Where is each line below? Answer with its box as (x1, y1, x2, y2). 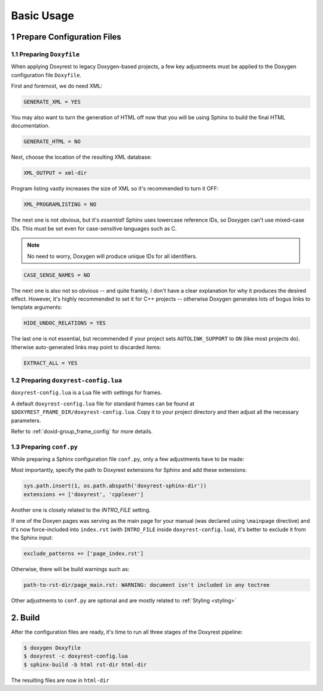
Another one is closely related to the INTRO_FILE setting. (11, 506, 151, 513)
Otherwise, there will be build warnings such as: (11, 565, 130, 572)
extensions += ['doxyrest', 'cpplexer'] (23, 491, 144, 498)
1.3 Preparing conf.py (11, 443, 78, 451)
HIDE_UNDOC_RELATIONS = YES (23, 320, 106, 326)
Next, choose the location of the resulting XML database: (11, 153, 152, 161)
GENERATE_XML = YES (23, 99, 81, 105)
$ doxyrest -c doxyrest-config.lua (23, 653, 128, 660)
